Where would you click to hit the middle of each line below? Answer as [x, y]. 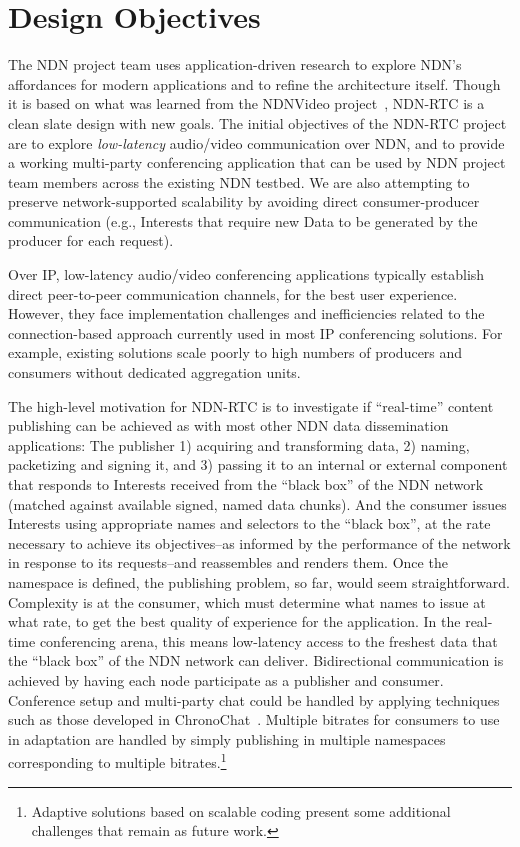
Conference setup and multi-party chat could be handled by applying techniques [254, 699]
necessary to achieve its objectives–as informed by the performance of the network [259, 542]
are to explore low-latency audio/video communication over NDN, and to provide [256, 142]
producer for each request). [91, 240]
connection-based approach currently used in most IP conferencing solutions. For [255, 332]
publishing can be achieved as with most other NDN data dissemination [228, 425]
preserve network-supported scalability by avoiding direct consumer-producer [244, 201]
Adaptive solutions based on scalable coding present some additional [241, 810]
